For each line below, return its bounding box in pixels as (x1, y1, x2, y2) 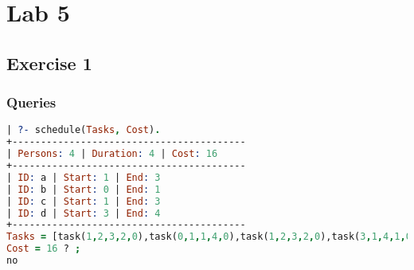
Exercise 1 (6, 50, 92, 75)
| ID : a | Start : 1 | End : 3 (6, 171, 161, 183)
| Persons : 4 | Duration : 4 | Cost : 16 (6, 148, 218, 160)
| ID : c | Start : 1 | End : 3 (6, 195, 161, 207)
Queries (6, 92, 57, 112)
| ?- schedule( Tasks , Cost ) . (6, 124, 161, 136)
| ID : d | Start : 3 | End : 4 (6, 207, 161, 219)
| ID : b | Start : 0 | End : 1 (6, 183, 161, 195)
